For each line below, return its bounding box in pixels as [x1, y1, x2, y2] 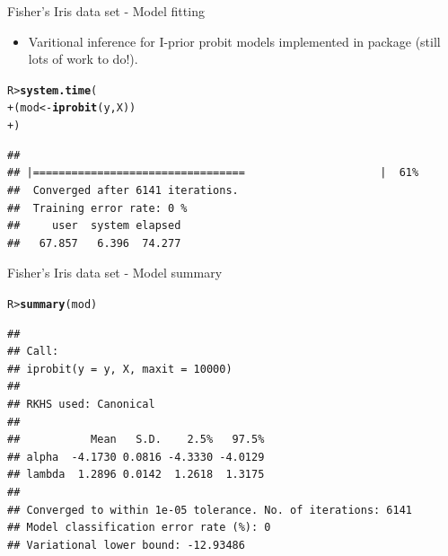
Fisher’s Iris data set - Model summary [7, 263, 223, 282]
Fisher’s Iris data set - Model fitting [7, 2, 205, 20]
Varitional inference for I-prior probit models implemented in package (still [28, 31, 441, 50]
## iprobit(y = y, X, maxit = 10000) [7, 362, 233, 375]
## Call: [7, 345, 59, 358]
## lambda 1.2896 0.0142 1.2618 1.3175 [7, 468, 265, 481]
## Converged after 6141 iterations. [7, 183, 239, 197]
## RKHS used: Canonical [7, 397, 155, 410]
